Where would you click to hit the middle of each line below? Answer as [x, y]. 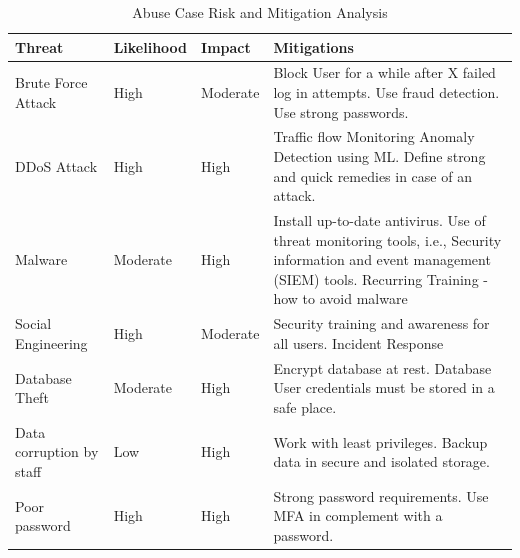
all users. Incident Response [358, 342]
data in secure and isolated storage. [381, 461]
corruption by [57, 451]
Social [33, 323]
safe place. [305, 406]
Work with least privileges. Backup [380, 441]
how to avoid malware [340, 298]
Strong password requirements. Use [381, 495]
